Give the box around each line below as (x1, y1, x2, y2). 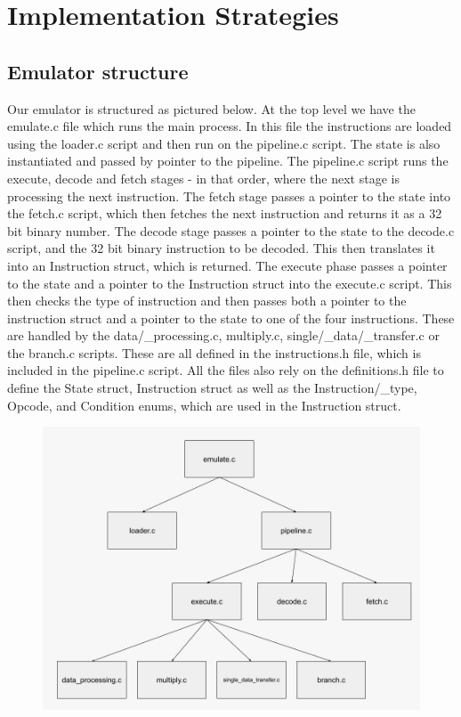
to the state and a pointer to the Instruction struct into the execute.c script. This (7, 273, 452, 292)
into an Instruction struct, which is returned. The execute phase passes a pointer (7, 256, 448, 274)
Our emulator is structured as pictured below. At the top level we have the (7, 99, 416, 118)
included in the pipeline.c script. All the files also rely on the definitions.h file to (7, 361, 444, 379)
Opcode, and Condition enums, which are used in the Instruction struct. (7, 395, 401, 414)
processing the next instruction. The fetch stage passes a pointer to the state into (7, 186, 451, 205)
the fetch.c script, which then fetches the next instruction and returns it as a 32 (7, 204, 442, 223)
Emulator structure (7, 57, 189, 85)
